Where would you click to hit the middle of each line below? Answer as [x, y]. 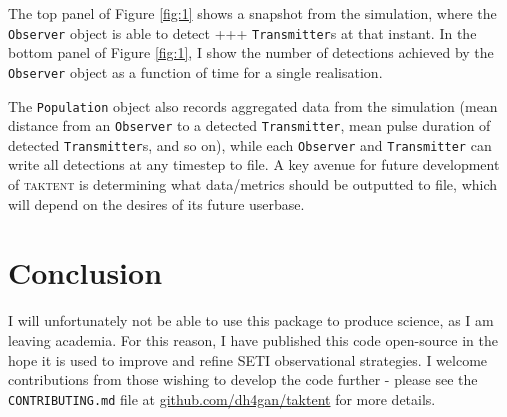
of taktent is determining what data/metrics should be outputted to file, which [253, 184]
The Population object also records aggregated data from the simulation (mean [253, 105]
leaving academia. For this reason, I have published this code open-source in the [253, 339]
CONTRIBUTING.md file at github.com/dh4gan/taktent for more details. [222, 398]
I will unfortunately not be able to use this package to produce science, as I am [251, 320]
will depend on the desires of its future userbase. [156, 203]
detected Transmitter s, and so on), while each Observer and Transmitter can [250, 144]
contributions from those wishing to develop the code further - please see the [243, 379]
